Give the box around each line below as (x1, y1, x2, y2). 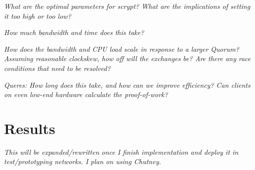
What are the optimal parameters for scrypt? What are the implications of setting (4, 1, 251, 11)
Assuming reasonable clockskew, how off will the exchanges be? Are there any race (4, 53, 251, 64)
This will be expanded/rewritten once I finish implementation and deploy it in (4, 146, 239, 157)
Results (4, 118, 55, 138)
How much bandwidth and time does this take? (4, 27, 144, 37)
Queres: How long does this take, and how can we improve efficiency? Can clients (4, 79, 251, 90)
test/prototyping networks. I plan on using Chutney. (4, 156, 161, 167)
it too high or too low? (4, 10, 71, 21)
